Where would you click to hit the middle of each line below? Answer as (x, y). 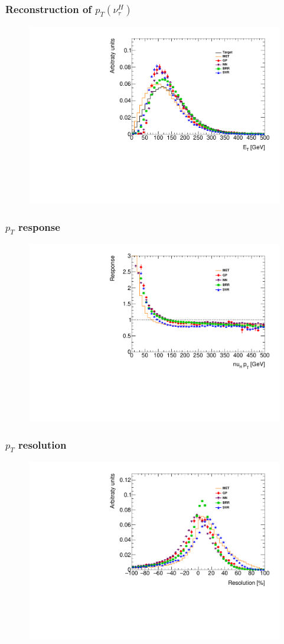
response (39, 226)
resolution (43, 444)
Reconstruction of (49, 9)
